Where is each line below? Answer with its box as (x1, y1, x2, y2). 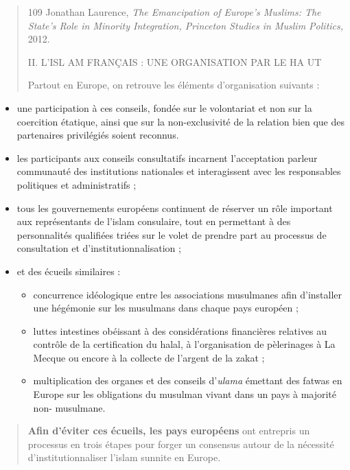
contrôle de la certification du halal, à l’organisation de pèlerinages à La (33, 337, 336, 351)
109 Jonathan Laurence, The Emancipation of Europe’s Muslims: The (27, 5, 321, 19)
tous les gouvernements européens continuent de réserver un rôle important (16, 200, 333, 215)
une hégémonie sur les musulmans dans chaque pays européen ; (33, 301, 299, 315)
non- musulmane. (33, 400, 106, 414)
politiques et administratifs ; (16, 177, 137, 191)
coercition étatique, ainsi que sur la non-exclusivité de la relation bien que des (16, 114, 345, 128)
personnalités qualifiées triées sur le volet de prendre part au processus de (16, 227, 327, 242)
